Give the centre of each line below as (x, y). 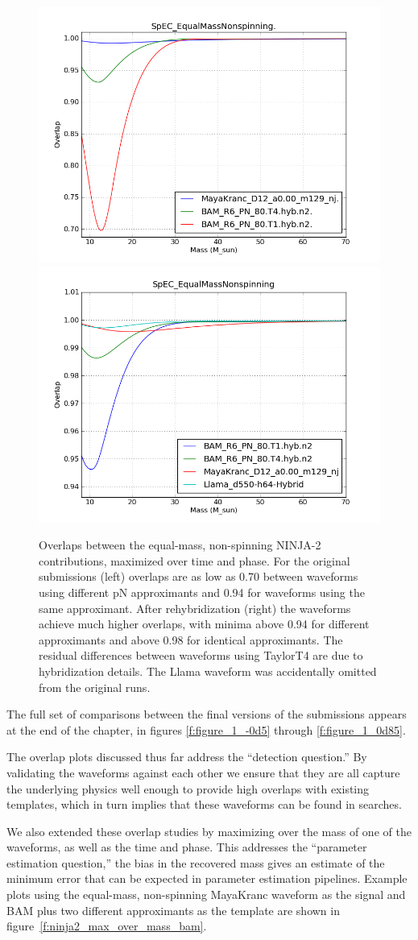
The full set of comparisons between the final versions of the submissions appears (207, 714)
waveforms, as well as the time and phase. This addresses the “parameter (187, 847)
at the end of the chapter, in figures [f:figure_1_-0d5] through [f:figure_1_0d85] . (206, 729)
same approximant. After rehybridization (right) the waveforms (195, 608)
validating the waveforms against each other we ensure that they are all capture (203, 772)
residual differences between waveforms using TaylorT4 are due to (201, 655)
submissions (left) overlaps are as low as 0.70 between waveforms (199, 576)
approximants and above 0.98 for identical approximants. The (191, 639)
